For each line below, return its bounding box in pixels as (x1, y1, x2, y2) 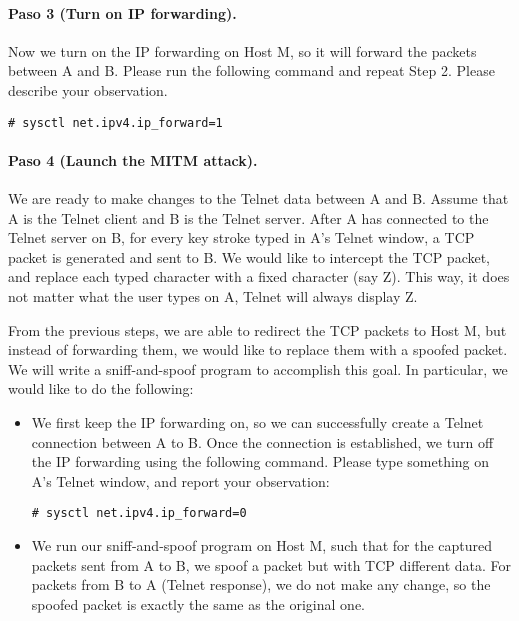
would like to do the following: (8, 378, 194, 399)
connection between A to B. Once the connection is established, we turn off (31, 431, 494, 452)
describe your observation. (8, 79, 168, 100)
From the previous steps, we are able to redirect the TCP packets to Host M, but (8, 319, 507, 340)
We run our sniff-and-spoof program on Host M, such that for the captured (31, 535, 493, 555)
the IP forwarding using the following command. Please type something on (31, 451, 490, 472)
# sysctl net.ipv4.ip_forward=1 (8, 115, 223, 130)
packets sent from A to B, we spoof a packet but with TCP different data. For (31, 554, 512, 575)
